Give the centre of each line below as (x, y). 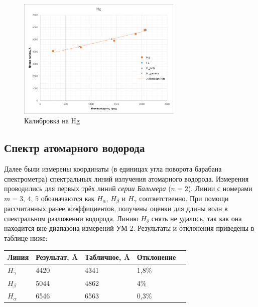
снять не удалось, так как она (197, 218)
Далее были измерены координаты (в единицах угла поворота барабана (113, 168)
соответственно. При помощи (184, 198)
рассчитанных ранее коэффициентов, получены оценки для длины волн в (116, 208)
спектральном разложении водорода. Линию (71, 218)
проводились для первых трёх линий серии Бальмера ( (88, 188)
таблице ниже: (26, 238)
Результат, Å (57, 257)
